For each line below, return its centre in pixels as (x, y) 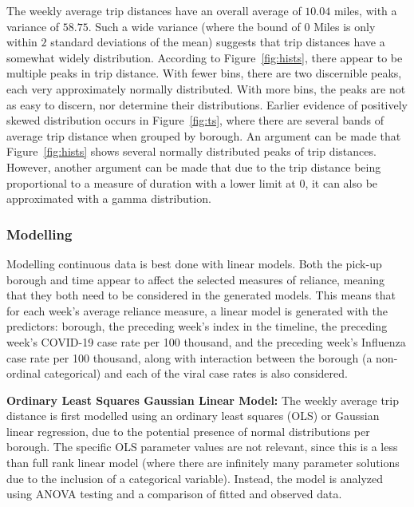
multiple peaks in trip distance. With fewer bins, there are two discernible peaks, (204, 73)
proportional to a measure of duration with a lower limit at (151, 182)
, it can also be (341, 182)
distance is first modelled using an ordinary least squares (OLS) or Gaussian (193, 416)
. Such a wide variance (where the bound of (194, 26)
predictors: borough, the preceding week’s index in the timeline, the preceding (197, 326)
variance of (33, 26)
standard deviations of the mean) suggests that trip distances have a (218, 42)
